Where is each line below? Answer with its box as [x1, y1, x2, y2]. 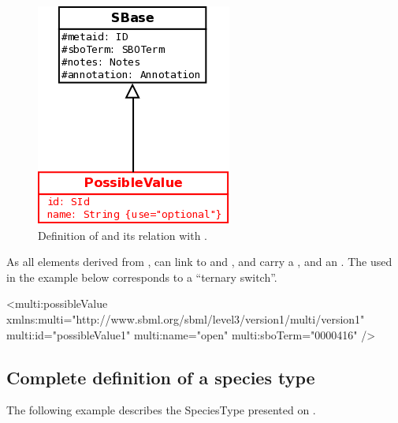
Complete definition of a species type [6, 365, 315, 389]
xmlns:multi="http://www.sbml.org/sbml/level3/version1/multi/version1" [6, 310, 365, 327]
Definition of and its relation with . [38, 226, 208, 243]
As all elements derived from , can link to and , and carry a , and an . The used [6, 253, 392, 270]
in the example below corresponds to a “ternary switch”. [6, 268, 277, 285]
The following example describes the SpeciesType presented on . [6, 402, 316, 418]
